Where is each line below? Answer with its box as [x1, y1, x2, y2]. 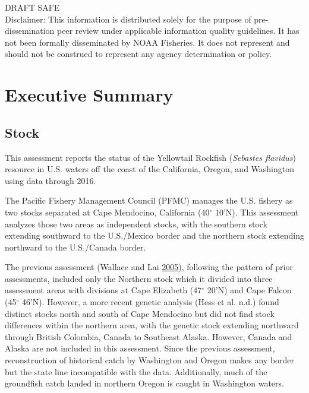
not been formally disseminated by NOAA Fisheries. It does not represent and [5, 36, 290, 48]
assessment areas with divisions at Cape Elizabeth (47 [5, 284, 202, 296]
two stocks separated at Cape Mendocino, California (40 [5, 205, 210, 218]
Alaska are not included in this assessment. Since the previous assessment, [5, 342, 275, 354]
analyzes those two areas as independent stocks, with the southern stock [5, 217, 268, 230]
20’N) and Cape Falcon [207, 284, 292, 296]
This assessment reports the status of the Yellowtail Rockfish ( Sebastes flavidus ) [5, 151, 296, 163]
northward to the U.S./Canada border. [5, 240, 146, 253]
